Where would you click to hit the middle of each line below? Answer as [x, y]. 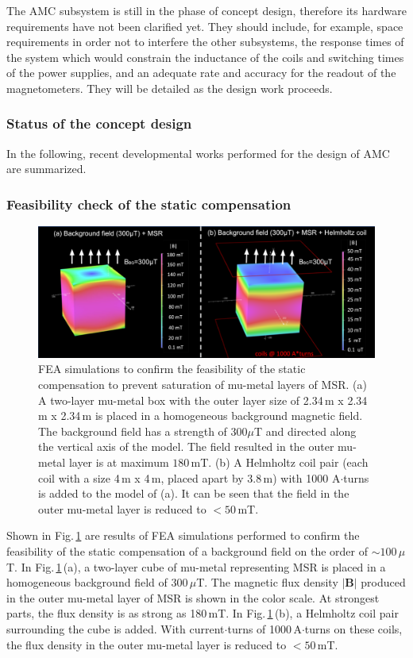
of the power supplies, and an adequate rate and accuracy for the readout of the [201, 73]
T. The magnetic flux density [267, 582]
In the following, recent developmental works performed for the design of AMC [198, 153]
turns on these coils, [353, 628]
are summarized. [46, 169]
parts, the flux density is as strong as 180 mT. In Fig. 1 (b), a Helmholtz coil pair [203, 613]
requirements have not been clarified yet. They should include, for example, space [205, 26]
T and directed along [305, 431]
